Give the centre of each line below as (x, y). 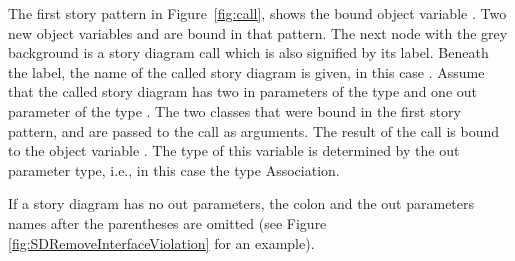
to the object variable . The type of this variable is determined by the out (234, 150)
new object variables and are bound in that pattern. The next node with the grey (258, 32)
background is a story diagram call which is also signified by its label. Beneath (248, 52)
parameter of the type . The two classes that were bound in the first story (234, 110)
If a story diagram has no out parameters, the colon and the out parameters (241, 203)
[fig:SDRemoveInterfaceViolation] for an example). (161, 242)
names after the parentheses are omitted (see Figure (167, 222)
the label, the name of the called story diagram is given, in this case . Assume (246, 71)
